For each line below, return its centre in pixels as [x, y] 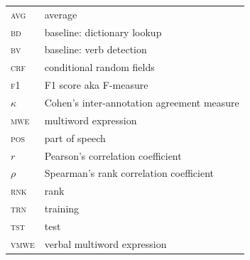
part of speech [75, 137]
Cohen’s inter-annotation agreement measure [142, 102]
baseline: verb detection [96, 49]
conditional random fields [99, 67]
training [62, 208]
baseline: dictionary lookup [103, 32]
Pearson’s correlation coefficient [113, 155]
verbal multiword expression [105, 243]
